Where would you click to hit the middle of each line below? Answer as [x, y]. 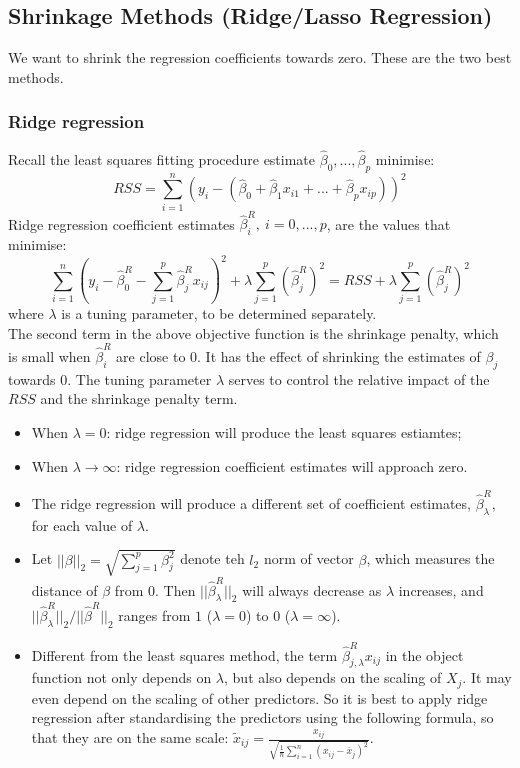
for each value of [82, 524]
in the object [424, 654]
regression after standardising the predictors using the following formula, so [262, 717]
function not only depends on [121, 677]
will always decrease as [312, 589]
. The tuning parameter [139, 378]
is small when [49, 355]
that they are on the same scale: [130, 737]
